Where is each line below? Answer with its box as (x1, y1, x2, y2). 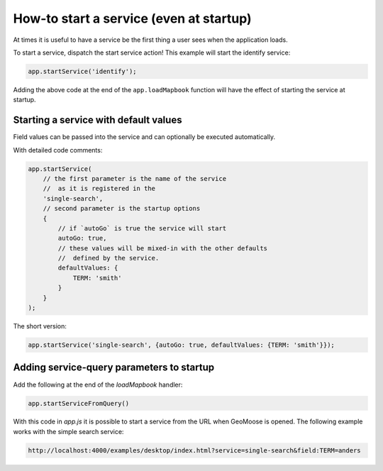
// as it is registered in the (43, 184, 156, 193)
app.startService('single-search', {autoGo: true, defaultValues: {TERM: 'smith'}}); (28, 341, 335, 349)
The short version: (13, 322, 67, 331)
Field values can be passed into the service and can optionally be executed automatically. (13, 133, 276, 141)
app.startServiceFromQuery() (28, 399, 130, 407)
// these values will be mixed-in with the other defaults (57, 244, 268, 252)
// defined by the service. (57, 254, 160, 262)
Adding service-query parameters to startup (13, 362, 215, 374)
